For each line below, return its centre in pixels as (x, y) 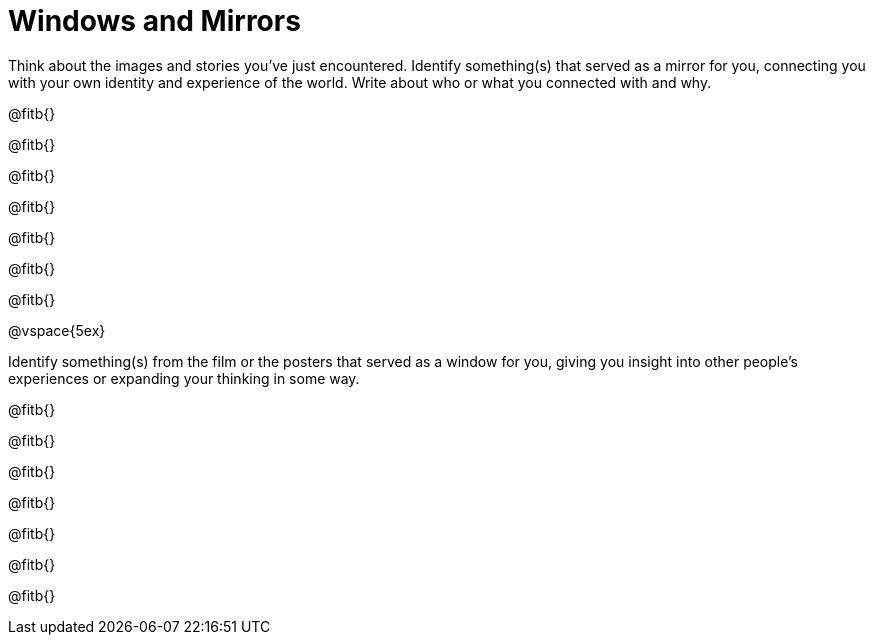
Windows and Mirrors (154, 21)
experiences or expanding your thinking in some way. (184, 378)
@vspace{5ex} (57, 330)
